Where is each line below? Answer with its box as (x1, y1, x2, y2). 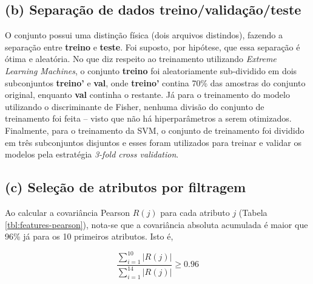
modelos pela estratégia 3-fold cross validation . (5, 148, 179, 161)
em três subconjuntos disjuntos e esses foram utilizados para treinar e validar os (5, 136, 302, 148)
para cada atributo (160, 206, 230, 218)
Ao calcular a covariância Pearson (5, 206, 130, 218)
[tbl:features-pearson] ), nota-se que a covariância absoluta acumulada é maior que (5, 218, 308, 230)
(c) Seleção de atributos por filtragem (5, 178, 246, 196)
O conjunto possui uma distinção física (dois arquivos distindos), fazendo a (5, 29, 283, 41)
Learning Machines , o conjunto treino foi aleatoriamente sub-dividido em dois (5, 64, 297, 77)
